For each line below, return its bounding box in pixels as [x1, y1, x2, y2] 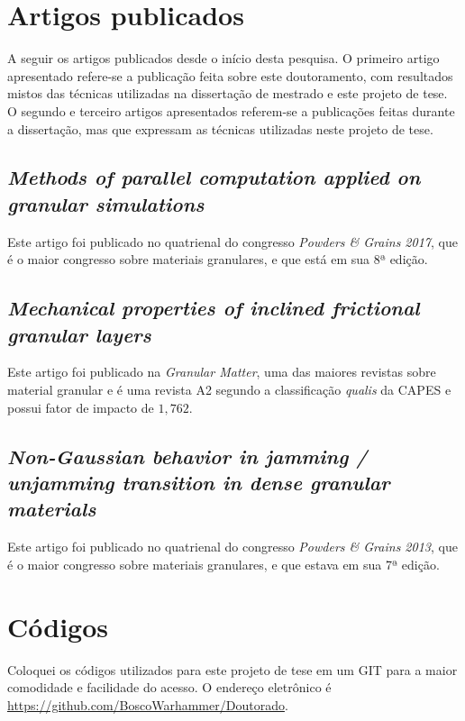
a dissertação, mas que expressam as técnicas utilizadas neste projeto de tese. [7, 119, 433, 138]
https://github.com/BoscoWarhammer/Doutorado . [7, 695, 288, 714]
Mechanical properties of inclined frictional [7, 294, 420, 322]
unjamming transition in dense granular [7, 469, 390, 497]
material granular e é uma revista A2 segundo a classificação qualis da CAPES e [7, 380, 451, 399]
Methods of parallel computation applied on [7, 163, 421, 191]
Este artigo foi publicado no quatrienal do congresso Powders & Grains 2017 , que [7, 232, 458, 251]
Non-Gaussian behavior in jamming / [7, 442, 368, 470]
